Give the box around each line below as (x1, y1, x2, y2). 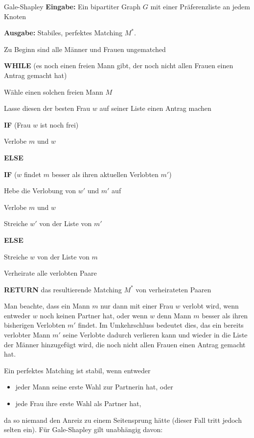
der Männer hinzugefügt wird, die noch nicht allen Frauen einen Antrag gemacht (4, 339, 246, 349)
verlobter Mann (4, 330, 50, 340)
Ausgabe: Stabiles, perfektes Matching (4, 27, 123, 38)
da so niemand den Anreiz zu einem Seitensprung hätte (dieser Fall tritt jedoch (4, 414, 242, 425)
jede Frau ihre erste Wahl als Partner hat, (15, 398, 141, 409)
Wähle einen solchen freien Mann (4, 86, 103, 97)
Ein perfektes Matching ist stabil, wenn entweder (4, 365, 151, 375)
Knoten (4, 11, 26, 21)
